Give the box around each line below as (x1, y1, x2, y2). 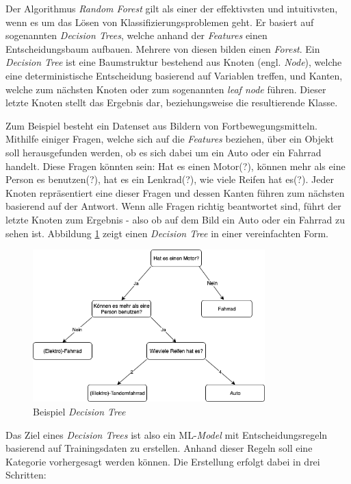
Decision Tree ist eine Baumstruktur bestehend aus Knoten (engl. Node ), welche (5, 55, 342, 69)
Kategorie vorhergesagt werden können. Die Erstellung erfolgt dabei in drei (5, 454, 320, 468)
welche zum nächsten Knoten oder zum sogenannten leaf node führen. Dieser (5, 82, 326, 96)
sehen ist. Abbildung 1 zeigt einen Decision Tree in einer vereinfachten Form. (5, 226, 328, 240)
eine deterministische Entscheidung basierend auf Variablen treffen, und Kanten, (5, 68, 343, 82)
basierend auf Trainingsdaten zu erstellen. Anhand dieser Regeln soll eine (5, 441, 313, 455)
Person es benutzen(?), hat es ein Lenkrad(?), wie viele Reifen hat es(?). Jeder (5, 172, 334, 186)
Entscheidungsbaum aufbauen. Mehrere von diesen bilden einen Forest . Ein (5, 41, 320, 56)
